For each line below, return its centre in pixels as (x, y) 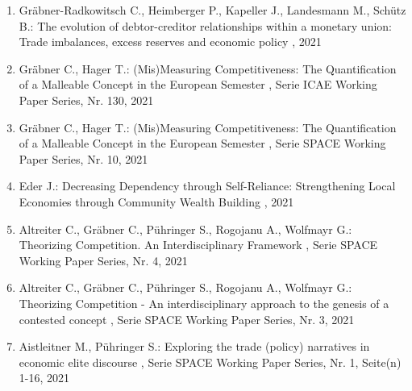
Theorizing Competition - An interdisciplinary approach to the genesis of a (204, 303)
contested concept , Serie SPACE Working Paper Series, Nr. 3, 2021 (187, 319)
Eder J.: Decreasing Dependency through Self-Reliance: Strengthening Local (207, 186)
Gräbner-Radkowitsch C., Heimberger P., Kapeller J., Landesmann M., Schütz (212, 10)
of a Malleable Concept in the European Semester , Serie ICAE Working (198, 84)
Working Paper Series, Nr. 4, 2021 (103, 260)
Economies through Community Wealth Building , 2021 (156, 201)
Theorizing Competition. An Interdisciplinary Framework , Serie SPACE (198, 245)
